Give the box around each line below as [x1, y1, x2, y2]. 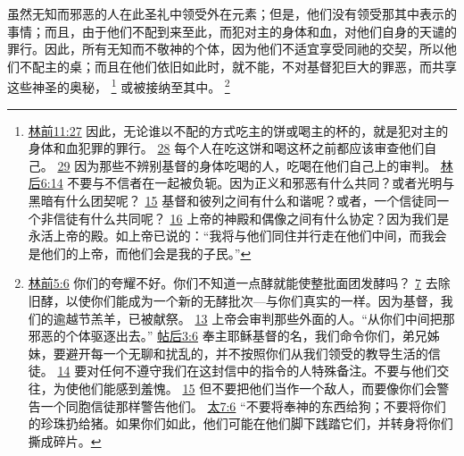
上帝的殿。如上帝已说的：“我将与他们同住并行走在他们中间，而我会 [53, 226, 447, 245]
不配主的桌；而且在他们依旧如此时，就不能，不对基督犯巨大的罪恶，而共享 [19, 56, 457, 75]
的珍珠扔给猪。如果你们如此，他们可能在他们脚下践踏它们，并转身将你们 [28, 414, 453, 433]
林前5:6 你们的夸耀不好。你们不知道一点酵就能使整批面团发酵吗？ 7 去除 [28, 274, 451, 292]
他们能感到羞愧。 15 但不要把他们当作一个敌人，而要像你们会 [78, 378, 437, 397]
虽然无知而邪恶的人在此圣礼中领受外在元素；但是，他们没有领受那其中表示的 [7, 4, 457, 22]
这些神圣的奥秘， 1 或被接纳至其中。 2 [7, 75, 230, 97]
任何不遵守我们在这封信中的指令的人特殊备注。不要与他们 [99, 361, 437, 380]
